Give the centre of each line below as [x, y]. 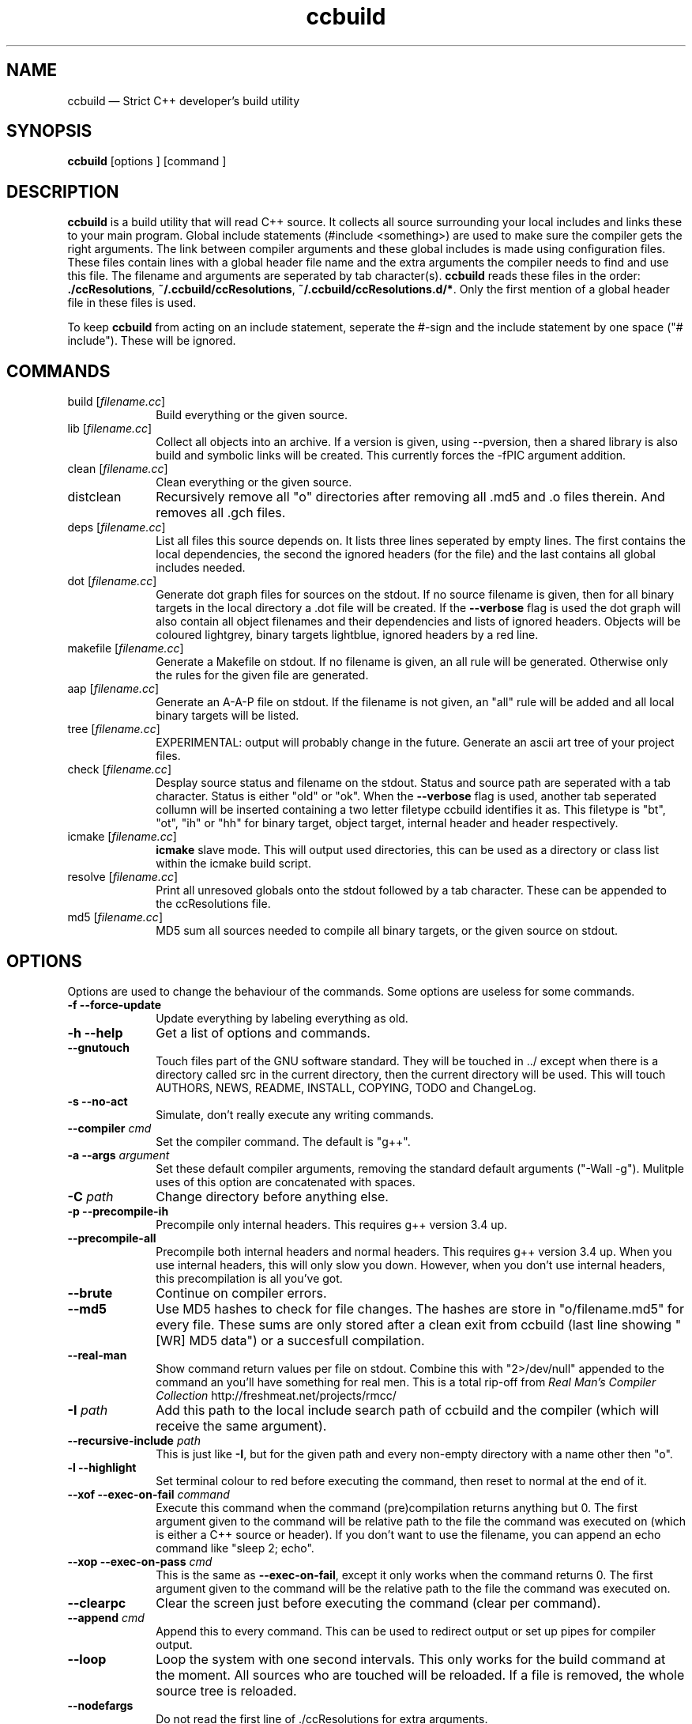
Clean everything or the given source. [254, 482]
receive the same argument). [241, 1425]
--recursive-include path [134, 1440]
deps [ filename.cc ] [117, 527]
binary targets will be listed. [228, 716]
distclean [94, 497]
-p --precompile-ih [118, 1211]
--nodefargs [100, 1705]
